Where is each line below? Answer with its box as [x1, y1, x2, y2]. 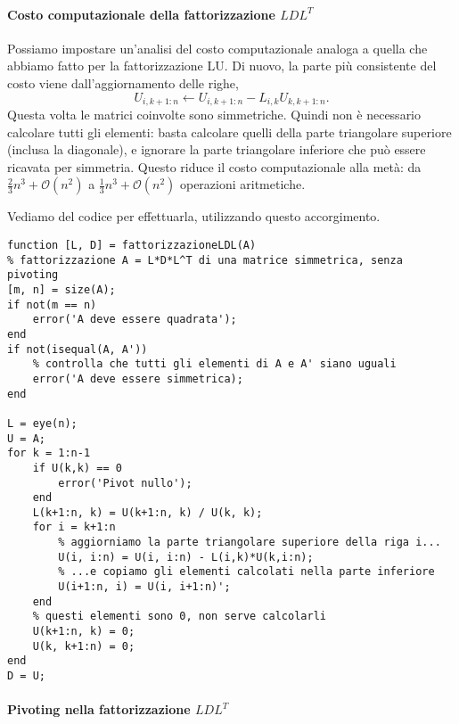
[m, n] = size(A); [7, 283, 116, 296]
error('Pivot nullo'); [58, 476, 193, 490]
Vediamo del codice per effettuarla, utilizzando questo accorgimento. [7, 207, 381, 226]
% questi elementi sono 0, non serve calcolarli [32, 610, 326, 623]
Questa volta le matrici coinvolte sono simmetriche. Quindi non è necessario [7, 105, 422, 124]
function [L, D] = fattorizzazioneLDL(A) [7, 239, 257, 251]
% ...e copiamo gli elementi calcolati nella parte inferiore [58, 565, 435, 579]
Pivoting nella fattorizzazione [7, 700, 191, 719]
